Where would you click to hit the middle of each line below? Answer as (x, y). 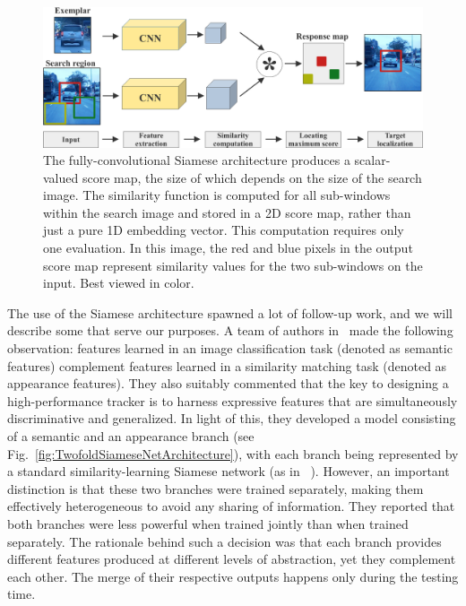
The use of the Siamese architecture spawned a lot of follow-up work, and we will (230, 312)
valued (61, 177)
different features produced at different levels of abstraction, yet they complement (232, 559)
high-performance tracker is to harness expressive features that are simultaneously (233, 400)
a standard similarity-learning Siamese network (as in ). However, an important (229, 471)
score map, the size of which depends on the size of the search (252, 177)
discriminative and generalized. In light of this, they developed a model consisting (232, 418)
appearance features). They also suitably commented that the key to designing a (228, 383)
